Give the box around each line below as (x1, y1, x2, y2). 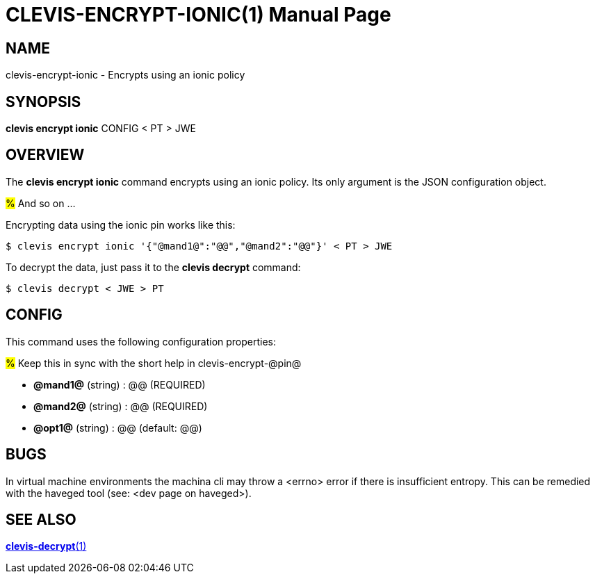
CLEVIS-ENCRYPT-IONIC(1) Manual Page (6, 3, 391, 26)
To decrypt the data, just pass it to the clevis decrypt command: (6, 261, 301, 273)
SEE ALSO (6, 510, 76, 528)
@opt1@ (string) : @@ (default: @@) (33, 421, 202, 434)
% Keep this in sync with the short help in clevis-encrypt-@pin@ (6, 357, 302, 369)
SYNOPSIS (6, 92, 81, 111)
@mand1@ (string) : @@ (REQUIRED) (33, 378, 206, 391)
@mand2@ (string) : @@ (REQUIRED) (33, 400, 208, 412)
